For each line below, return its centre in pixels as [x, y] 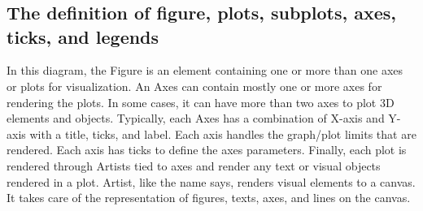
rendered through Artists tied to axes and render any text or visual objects [194, 165]
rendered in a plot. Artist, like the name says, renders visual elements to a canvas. [211, 181]
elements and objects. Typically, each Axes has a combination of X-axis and [196, 118]
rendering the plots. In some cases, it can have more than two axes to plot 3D [201, 102]
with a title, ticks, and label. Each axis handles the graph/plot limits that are [223, 133]
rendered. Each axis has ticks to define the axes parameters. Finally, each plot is [207, 150]
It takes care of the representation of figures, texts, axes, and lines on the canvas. [209, 198]
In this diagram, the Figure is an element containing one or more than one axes [205, 70]
